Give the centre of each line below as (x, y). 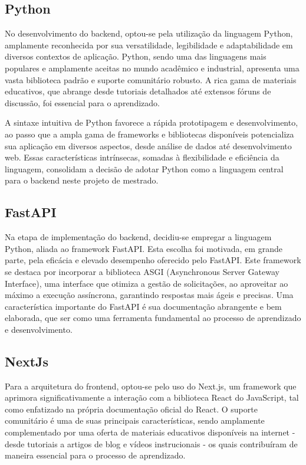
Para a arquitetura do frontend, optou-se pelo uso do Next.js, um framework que (151, 386)
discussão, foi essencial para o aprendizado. (82, 102)
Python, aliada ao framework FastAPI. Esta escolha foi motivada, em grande (144, 248)
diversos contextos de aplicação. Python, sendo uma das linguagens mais (136, 56)
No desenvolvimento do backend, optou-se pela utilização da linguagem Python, (149, 33)
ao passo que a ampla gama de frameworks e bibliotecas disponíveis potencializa (149, 134)
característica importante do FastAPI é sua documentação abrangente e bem (143, 306)
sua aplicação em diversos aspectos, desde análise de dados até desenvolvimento (148, 145)
